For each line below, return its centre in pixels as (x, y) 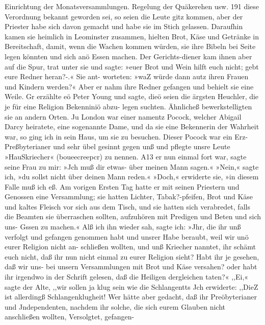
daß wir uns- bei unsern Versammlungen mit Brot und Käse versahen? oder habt (131, 266)
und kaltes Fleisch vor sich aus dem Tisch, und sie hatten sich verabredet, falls (127, 206)
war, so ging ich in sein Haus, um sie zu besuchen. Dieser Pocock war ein (118, 136)
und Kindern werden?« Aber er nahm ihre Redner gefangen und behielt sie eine (129, 86)
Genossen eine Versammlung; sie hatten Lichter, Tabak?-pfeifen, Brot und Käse (129, 196)
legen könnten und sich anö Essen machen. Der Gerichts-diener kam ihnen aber (128, 56)
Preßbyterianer (28, 146)
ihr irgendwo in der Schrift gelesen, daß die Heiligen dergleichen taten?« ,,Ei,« (127, 277)
